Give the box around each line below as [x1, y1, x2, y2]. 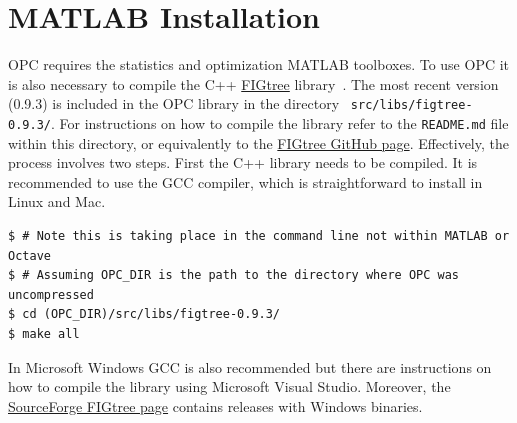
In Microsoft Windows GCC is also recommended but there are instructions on [8, 356, 492, 377]
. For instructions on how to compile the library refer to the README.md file [50, 112, 509, 133]
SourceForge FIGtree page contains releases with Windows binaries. [8, 395, 423, 416]
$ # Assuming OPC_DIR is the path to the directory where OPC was [8, 268, 460, 283]
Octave [8, 248, 51, 263]
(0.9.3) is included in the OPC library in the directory [8, 93, 340, 114]
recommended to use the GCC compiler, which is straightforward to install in [8, 171, 483, 192]
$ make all [8, 326, 80, 341]
